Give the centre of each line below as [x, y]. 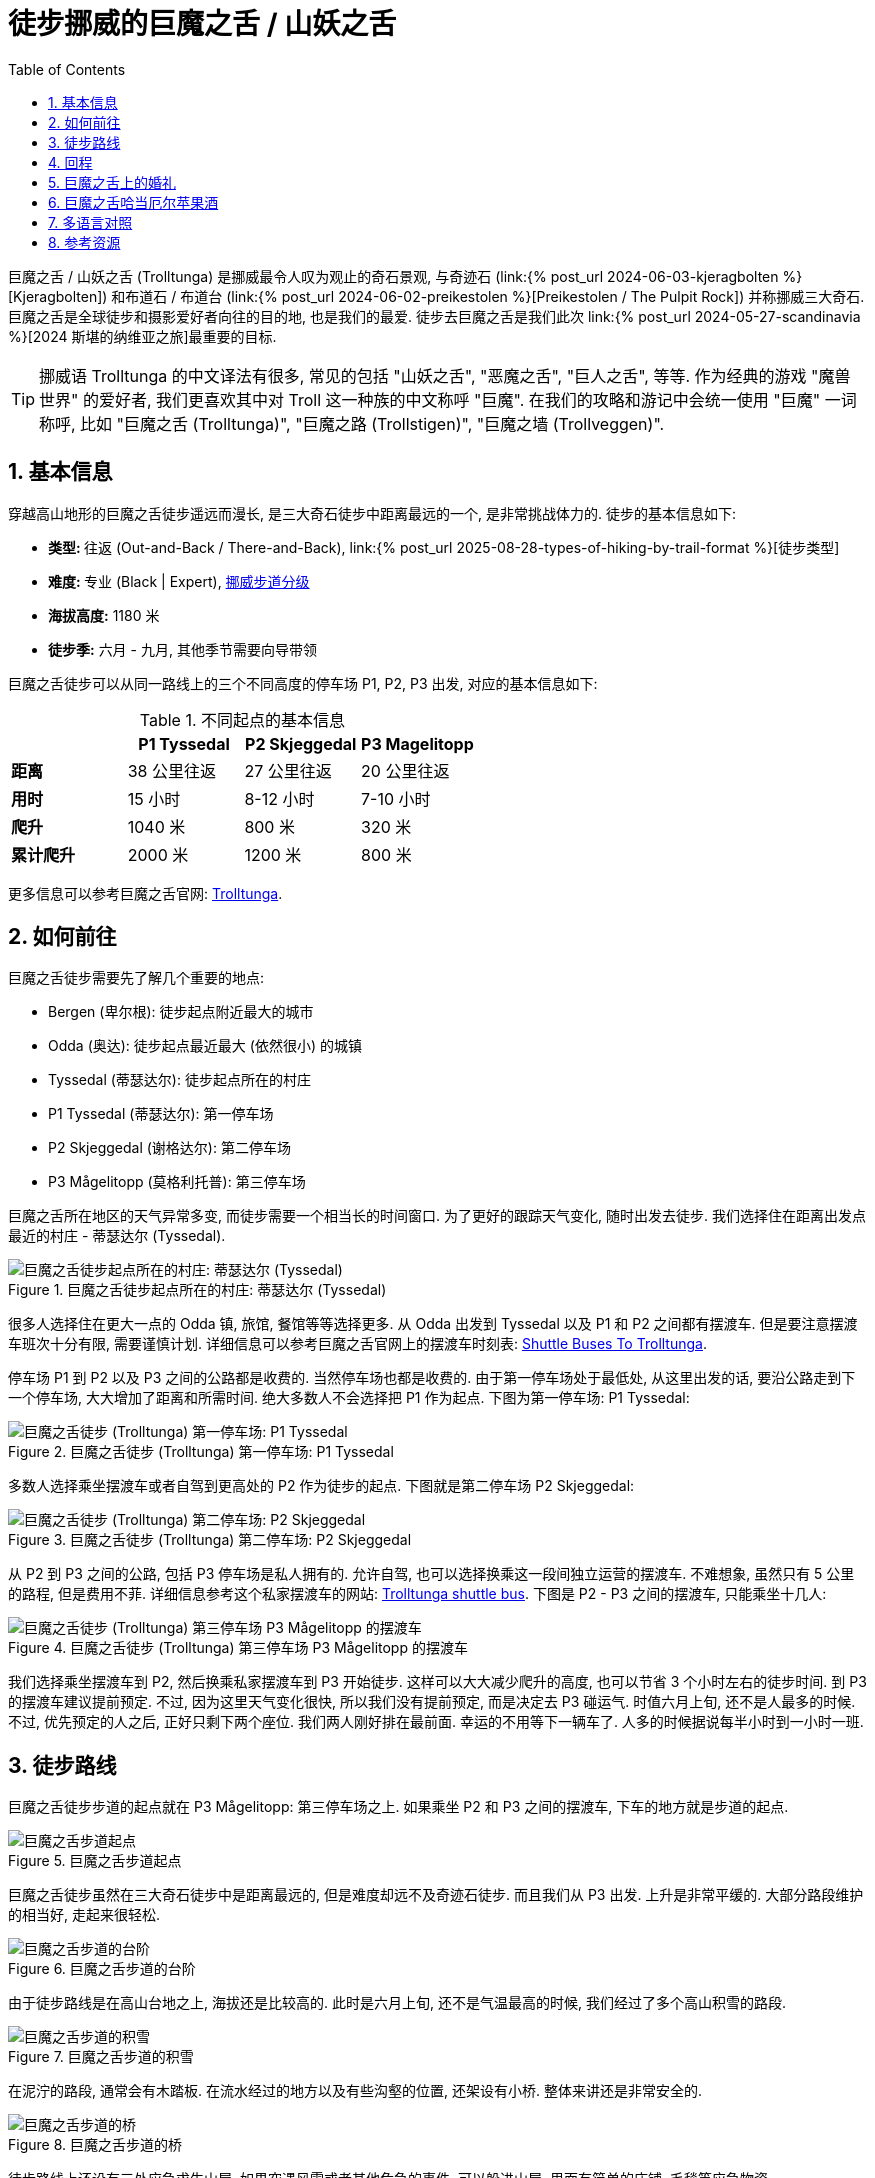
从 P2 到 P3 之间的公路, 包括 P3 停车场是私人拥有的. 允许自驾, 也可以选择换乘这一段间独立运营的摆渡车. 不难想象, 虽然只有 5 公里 [431, 1574]
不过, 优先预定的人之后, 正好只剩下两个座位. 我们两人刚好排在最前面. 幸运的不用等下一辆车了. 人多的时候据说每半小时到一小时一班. [436, 1722]
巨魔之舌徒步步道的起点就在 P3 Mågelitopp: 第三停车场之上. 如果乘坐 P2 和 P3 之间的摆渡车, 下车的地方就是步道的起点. [398, 1807]
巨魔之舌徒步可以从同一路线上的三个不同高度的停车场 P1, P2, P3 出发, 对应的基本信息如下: [303, 683]
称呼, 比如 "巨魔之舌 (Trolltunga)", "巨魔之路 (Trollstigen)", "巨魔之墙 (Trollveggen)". [352, 423]
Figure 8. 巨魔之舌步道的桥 [95, 2145]
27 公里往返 [288, 770]
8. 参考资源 [84, 242]
